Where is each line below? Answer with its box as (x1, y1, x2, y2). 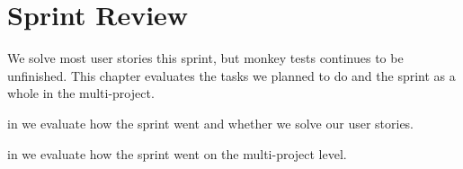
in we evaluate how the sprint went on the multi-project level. (7, 144, 347, 163)
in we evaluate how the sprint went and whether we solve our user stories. (7, 113, 414, 132)
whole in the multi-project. (7, 84, 155, 102)
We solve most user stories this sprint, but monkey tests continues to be (7, 49, 404, 67)
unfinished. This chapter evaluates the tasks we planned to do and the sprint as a (7, 66, 456, 84)
